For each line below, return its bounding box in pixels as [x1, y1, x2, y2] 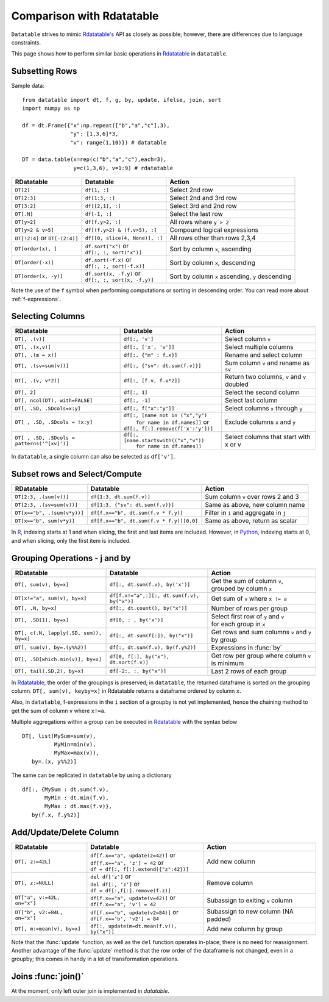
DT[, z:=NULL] [15, 879, 54, 886]
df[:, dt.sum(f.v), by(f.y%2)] [110, 644, 197, 651]
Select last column [224, 396, 278, 405]
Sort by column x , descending [169, 258, 255, 267]
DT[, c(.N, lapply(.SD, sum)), [15, 629, 102, 636]
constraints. [11, 38, 41, 46]
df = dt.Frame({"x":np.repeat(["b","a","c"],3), [22, 122, 170, 129]
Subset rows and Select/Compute [11, 469, 143, 479]
